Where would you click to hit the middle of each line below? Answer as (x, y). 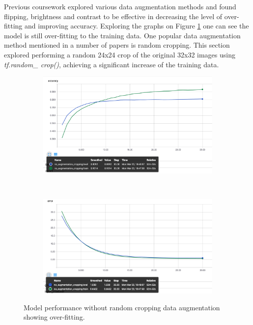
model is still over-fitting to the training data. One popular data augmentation (122, 35)
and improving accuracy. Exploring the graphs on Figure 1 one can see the (137, 26)
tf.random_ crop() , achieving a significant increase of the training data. (112, 64)
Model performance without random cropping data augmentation (122, 307)
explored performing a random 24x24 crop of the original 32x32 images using (120, 54)
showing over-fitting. (54, 317)
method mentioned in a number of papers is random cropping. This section (117, 45)
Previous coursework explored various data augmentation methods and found (120, 6)
